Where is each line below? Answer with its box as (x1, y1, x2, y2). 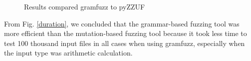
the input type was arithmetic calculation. (4, 47, 133, 58)
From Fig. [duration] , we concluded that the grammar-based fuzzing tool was (4, 18, 240, 28)
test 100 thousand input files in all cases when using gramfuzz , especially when (4, 37, 245, 48)
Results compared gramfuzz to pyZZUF (24, 1, 145, 11)
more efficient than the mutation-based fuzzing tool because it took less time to (4, 28, 247, 38)
